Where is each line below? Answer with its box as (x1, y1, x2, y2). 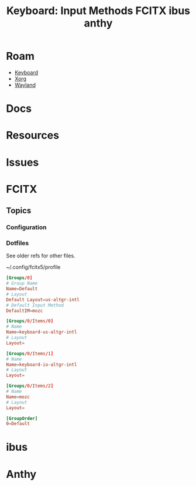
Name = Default (6, 286, 38, 292)
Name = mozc (6, 394, 30, 400)
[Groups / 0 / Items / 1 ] (6, 351, 54, 356)
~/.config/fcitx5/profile (6, 264, 61, 271)
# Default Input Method (6, 302, 64, 308)
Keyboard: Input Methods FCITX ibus (6, 4, 191, 18)
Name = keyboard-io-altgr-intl (6, 362, 77, 368)
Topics (6, 206, 32, 216)
